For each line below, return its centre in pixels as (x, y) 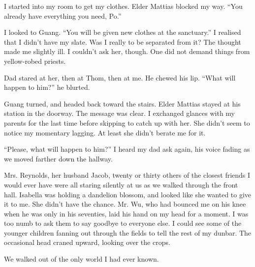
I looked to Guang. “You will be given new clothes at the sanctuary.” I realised (123, 32)
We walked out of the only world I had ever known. (81, 259)
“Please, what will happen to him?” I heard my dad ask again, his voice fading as (127, 149)
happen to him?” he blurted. (47, 87)
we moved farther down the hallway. (58, 158)
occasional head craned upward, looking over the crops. (87, 242)
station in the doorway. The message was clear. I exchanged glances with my (119, 113)
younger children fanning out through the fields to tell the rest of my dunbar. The (128, 232)
